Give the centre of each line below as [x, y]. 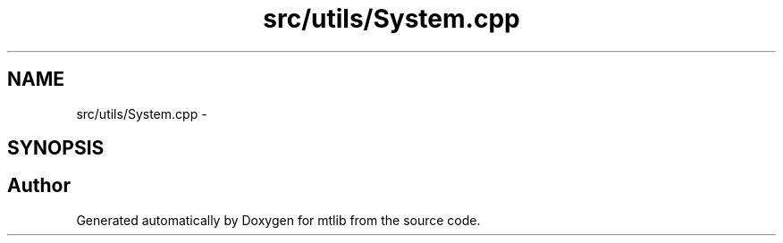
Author [39, 186]
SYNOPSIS [56, 148]
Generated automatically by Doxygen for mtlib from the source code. [278, 220]
